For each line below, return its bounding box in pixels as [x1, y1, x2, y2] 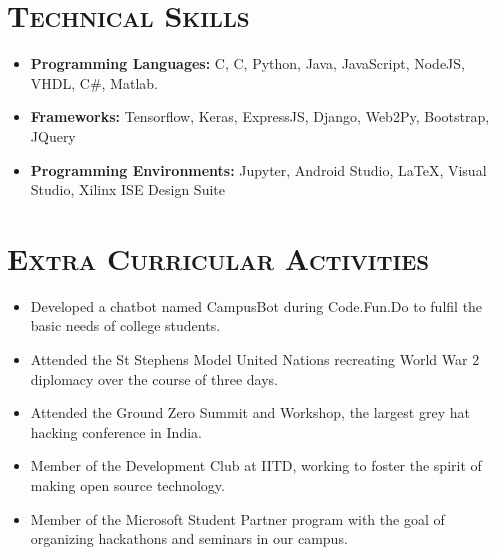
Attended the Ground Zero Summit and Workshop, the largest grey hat [30, 402, 470, 423]
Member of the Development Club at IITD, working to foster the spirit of [30, 455, 482, 476]
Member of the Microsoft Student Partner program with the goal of [30, 508, 445, 529]
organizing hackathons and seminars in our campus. [30, 528, 348, 549]
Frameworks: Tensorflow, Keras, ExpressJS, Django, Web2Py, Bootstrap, [30, 106, 490, 127]
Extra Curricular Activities [7, 237, 430, 278]
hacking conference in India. [30, 421, 202, 442]
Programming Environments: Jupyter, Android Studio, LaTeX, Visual [30, 159, 487, 180]
